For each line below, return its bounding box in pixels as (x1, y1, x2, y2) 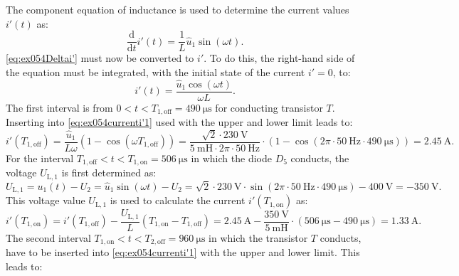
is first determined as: (61, 165, 157, 180)
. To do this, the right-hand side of (204, 51, 355, 65)
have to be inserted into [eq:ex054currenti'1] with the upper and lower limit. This (6, 245, 360, 260)
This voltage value (6, 193, 85, 208)
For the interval (6, 150, 74, 165)
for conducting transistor (215, 100, 323, 115)
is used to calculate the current (110, 193, 246, 208)
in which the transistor (209, 230, 308, 245)
